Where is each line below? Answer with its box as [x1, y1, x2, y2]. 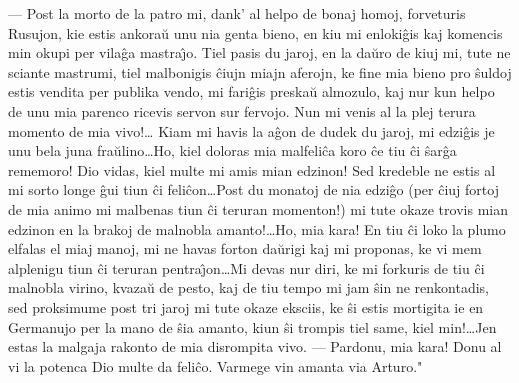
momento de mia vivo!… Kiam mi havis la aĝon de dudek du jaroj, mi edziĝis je [8, 120, 495, 141]
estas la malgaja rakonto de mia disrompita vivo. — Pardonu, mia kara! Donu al [8, 336, 502, 357]
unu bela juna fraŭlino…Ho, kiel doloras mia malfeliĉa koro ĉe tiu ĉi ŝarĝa [8, 140, 457, 161]
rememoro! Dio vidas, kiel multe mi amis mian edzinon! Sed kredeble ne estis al [8, 159, 496, 180]
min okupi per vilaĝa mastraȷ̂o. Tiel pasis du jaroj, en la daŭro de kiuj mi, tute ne [8, 42, 511, 63]
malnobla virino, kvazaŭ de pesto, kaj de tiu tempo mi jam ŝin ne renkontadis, [8, 277, 489, 298]
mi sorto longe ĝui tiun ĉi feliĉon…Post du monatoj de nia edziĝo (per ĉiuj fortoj [8, 179, 499, 200]
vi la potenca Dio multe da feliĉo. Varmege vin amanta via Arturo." [8, 355, 423, 376]
